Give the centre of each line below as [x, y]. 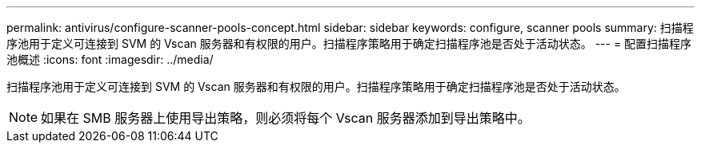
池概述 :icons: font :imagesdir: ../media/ [110, 59]
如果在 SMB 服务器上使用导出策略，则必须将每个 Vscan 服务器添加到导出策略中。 [286, 118]
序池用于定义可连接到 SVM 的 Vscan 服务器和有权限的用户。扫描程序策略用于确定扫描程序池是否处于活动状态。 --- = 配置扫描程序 [349, 43]
